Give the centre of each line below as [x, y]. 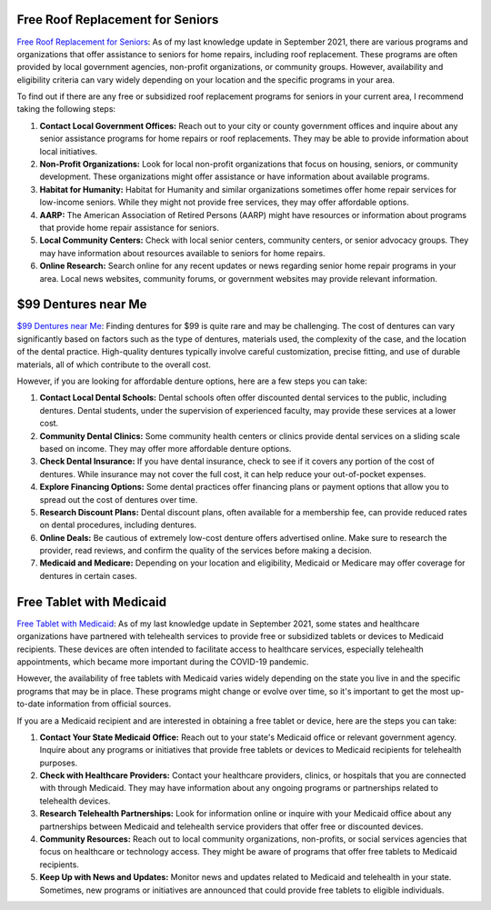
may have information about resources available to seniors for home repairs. [183, 253]
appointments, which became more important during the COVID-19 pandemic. [163, 661]
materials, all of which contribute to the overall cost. [114, 365]
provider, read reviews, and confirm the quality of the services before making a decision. [206, 551]
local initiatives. [69, 151]
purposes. [59, 763]
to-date [31, 704]
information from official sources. [109, 704]
